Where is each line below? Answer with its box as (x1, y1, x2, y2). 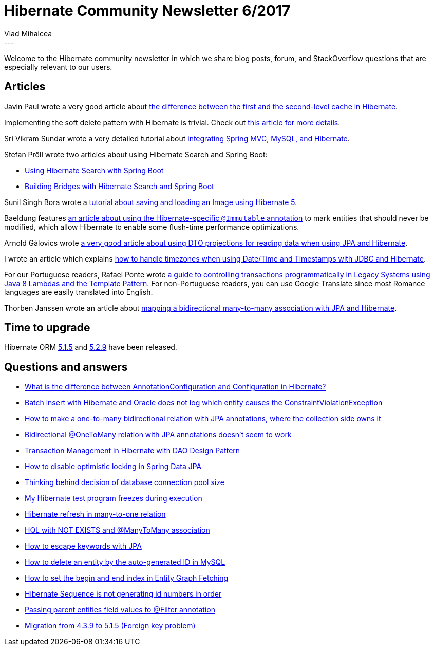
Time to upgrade (4, 321, 90, 335)
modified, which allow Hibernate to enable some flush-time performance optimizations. (4, 222, 299, 231)
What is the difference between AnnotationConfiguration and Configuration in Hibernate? (25, 382, 326, 392)
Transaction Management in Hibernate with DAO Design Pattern (25, 446, 240, 455)
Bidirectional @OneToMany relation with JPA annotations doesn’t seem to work (25, 430, 292, 439)
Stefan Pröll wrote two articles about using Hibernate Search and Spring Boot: (4, 150, 268, 159)
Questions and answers (4, 360, 128, 374)
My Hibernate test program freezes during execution (25, 494, 202, 503)
